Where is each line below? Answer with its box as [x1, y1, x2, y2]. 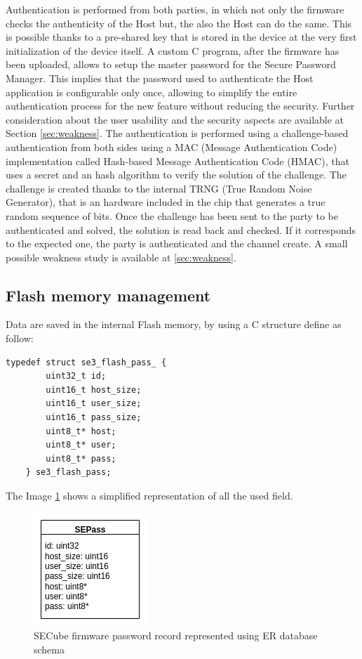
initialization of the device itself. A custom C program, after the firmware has [6, 43, 340, 58]
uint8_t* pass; [46, 453, 116, 464]
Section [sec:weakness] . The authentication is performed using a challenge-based [6, 126, 349, 141]
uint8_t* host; [46, 426, 116, 436]
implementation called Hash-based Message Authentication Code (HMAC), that [6, 153, 349, 168]
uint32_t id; [46, 371, 107, 381]
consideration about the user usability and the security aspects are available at [6, 112, 344, 126]
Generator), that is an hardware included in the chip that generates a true [6, 195, 326, 209]
